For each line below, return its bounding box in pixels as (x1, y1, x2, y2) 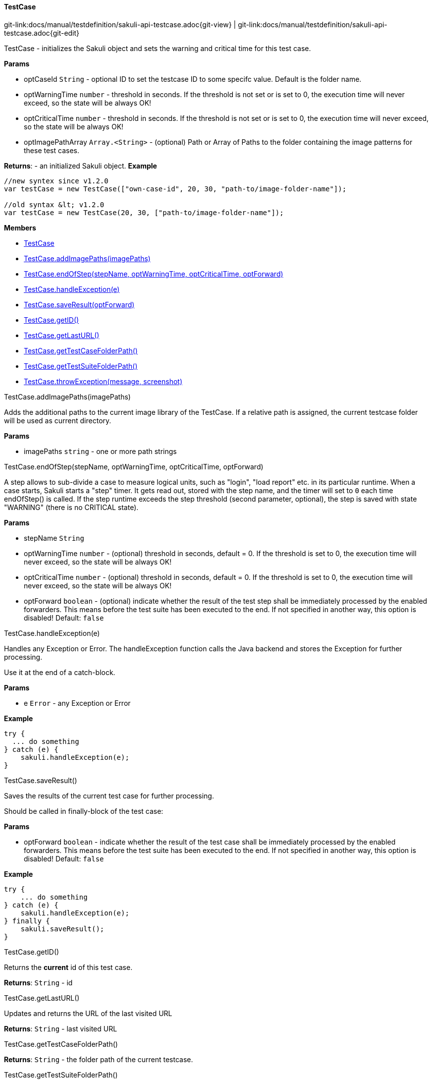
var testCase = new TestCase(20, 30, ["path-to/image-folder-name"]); (4, 208, 284, 217)
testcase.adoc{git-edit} (4, 28, 80, 37)
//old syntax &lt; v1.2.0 (4, 200, 105, 209)
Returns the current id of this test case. (4, 963, 133, 971)
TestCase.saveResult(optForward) (24, 300, 135, 309)
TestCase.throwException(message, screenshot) (24, 377, 183, 386)
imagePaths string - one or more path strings (24, 447, 177, 455)
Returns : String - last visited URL (4, 1024, 117, 1033)
